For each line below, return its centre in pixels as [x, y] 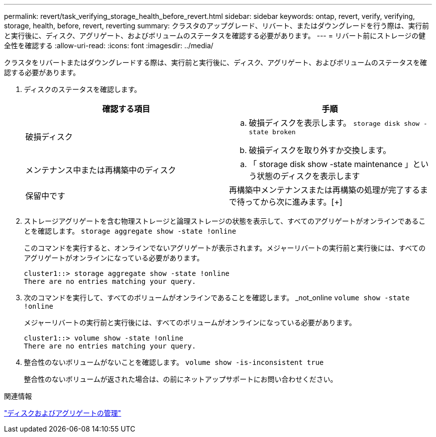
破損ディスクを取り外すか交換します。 [320, 150]
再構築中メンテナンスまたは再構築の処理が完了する [325, 190]
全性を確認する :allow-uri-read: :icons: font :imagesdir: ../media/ [109, 45]
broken [284, 132]
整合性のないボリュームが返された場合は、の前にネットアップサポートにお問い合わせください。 [181, 379]
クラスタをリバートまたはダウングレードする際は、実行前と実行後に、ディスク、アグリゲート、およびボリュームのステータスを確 [216, 62]
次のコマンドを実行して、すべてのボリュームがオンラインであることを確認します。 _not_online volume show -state [217, 298]
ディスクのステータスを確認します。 [83, 89]
